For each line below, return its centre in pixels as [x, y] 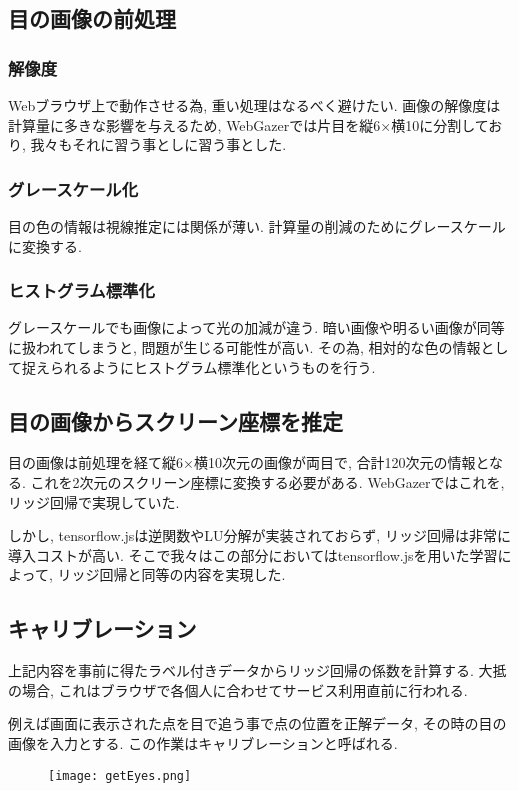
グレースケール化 [73, 188]
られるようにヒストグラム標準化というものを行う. [212, 366]
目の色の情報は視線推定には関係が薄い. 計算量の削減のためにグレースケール [257, 226]
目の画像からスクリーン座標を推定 [175, 420]
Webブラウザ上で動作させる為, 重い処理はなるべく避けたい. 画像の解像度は [254, 105]
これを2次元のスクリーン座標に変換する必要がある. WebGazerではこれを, [267, 481]
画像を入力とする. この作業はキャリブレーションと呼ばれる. [203, 742]
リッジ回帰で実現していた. [94, 501]
